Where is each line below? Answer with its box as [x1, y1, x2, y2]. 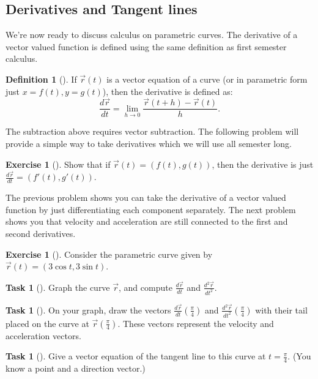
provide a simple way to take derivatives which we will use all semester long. [6, 137, 292, 150]
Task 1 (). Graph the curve [6, 280, 110, 293]
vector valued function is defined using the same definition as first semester [6, 40, 287, 53]
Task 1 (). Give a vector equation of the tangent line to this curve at [6, 350, 266, 362]
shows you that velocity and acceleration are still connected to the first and [6, 215, 288, 228]
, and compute [119, 280, 172, 293]
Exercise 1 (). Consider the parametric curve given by [6, 247, 213, 260]
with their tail [255, 303, 308, 316]
